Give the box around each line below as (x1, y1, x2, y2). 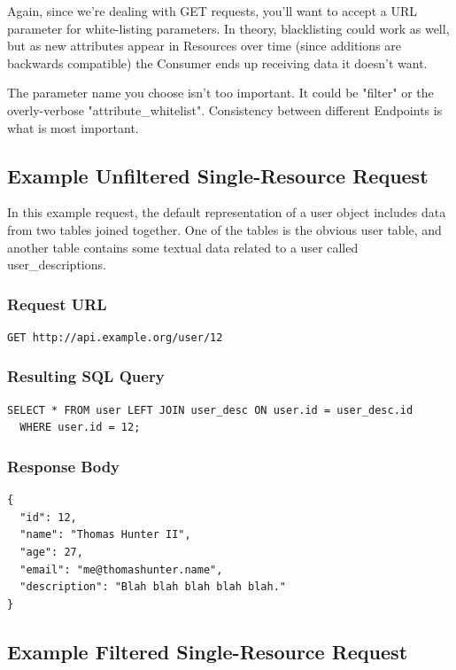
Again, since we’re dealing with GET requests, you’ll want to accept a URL (7, 2, 417, 19)
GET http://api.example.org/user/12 (7, 331, 223, 344)
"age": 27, (19, 545, 83, 558)
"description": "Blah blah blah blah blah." (19, 580, 286, 594)
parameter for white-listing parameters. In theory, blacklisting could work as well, (7, 19, 450, 37)
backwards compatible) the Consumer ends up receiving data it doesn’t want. (7, 53, 428, 72)
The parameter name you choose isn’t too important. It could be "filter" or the (7, 83, 434, 102)
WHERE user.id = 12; (19, 421, 141, 434)
